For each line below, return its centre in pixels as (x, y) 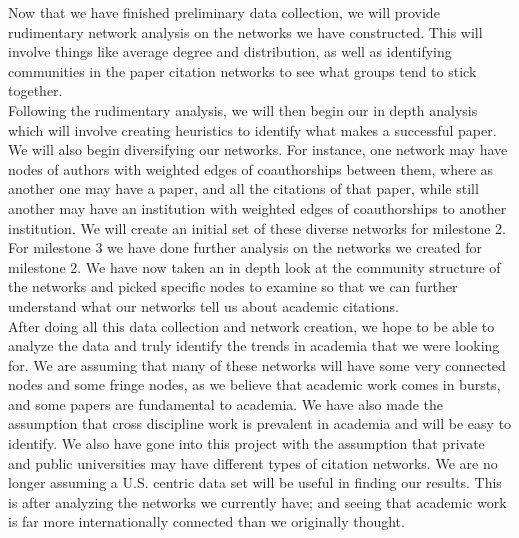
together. (35, 90)
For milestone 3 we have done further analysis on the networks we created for (245, 247)
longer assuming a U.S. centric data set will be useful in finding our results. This (255, 482)
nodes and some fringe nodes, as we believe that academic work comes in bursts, (254, 384)
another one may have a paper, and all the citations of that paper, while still (243, 188)
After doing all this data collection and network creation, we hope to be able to (251, 325)
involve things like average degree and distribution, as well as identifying (230, 51)
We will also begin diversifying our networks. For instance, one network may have (258, 149)
